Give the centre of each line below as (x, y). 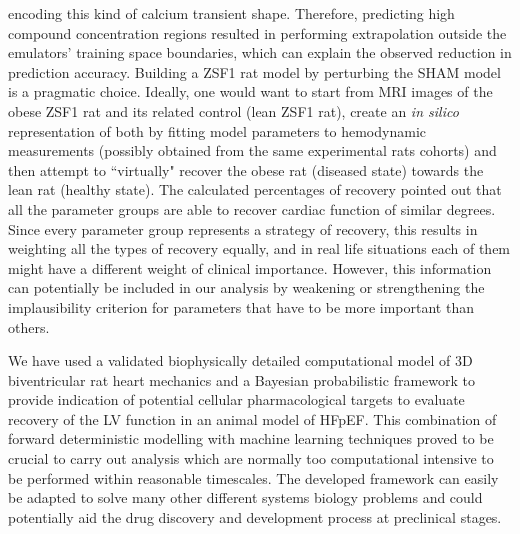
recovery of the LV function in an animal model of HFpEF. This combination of (252, 418)
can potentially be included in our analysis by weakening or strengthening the (246, 287)
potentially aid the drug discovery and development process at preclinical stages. (255, 516)
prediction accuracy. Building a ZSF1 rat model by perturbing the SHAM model (254, 71)
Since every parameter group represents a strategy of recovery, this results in (243, 228)
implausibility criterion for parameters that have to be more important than (241, 306)
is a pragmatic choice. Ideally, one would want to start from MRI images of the (250, 91)
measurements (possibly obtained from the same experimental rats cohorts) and (252, 150)
